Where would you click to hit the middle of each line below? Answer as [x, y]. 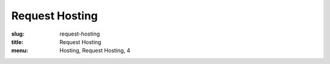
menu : [20, 51]
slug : [18, 34]
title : [17, 42]
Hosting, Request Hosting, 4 [95, 51]
